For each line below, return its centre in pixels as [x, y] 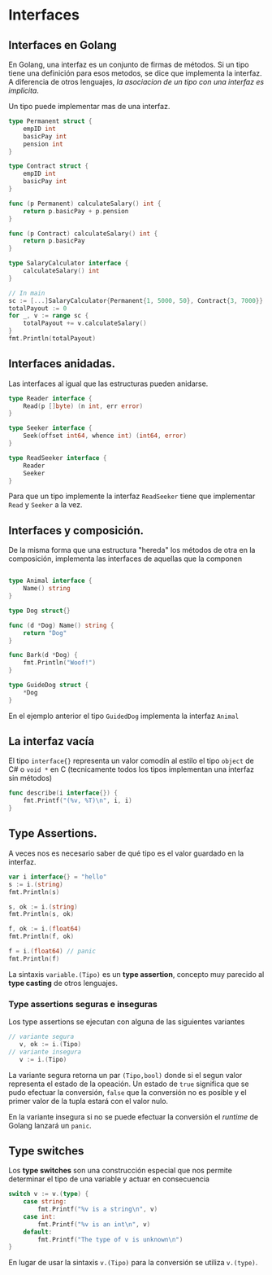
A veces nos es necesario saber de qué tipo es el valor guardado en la [126, 853]
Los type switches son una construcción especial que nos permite [121, 1171]
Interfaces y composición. [76, 530]
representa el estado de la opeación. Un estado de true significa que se [129, 1084]
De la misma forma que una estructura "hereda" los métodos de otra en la [132, 550]
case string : [45, 1202]
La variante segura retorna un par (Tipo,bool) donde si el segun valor [125, 1075]
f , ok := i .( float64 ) [45, 929]
